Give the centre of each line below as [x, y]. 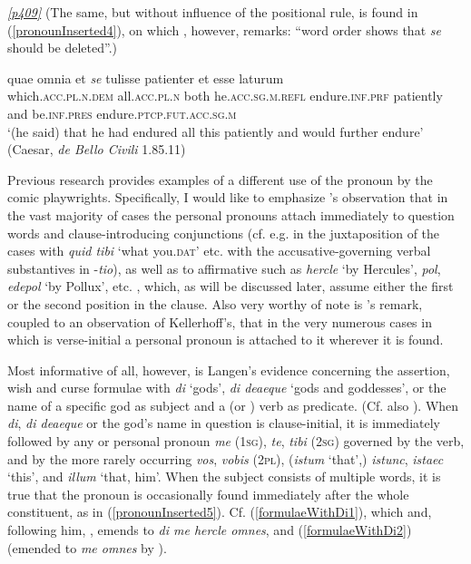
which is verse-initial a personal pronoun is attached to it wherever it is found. [226, 340]
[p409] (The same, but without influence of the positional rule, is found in [213, 12]
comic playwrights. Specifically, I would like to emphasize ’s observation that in [228, 197]
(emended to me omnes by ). [87, 547]
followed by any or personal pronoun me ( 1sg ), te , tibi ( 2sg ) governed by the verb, [236, 441]
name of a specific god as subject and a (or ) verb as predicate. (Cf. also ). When [233, 405]
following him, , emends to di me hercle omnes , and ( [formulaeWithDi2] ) [210, 530]
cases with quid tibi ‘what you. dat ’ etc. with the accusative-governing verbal [219, 251]
